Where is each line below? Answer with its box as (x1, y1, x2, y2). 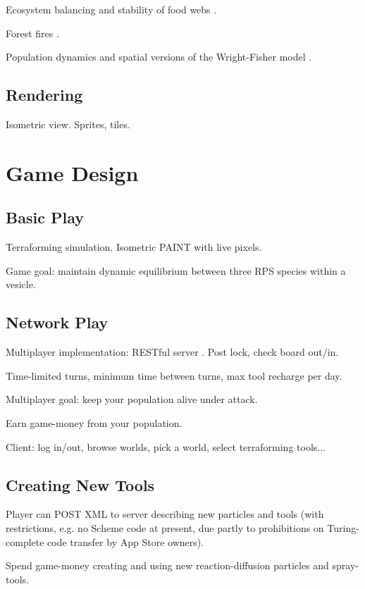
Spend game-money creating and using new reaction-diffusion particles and (6, 558, 329, 573)
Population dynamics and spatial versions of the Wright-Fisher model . (6, 49, 312, 64)
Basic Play (6, 206, 84, 228)
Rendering (6, 84, 83, 106)
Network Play (6, 311, 109, 333)
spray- (332, 558, 359, 573)
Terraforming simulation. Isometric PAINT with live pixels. (6, 240, 262, 254)
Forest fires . (6, 25, 59, 40)
